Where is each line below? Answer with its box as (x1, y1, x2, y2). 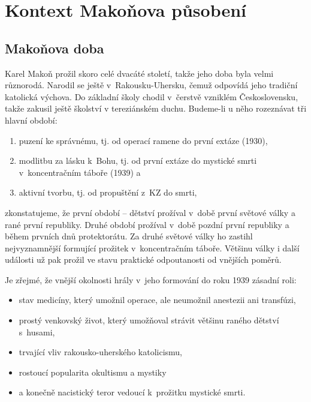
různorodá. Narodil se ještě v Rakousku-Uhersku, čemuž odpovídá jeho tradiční (5, 79, 298, 91)
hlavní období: (5, 113, 58, 126)
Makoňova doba (5, 38, 104, 57)
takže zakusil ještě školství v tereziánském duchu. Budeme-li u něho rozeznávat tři (5, 102, 307, 115)
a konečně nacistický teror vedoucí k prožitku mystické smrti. (19, 386, 246, 398)
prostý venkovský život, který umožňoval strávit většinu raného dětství (19, 314, 279, 326)
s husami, (19, 325, 55, 338)
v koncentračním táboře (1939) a (19, 166, 141, 178)
